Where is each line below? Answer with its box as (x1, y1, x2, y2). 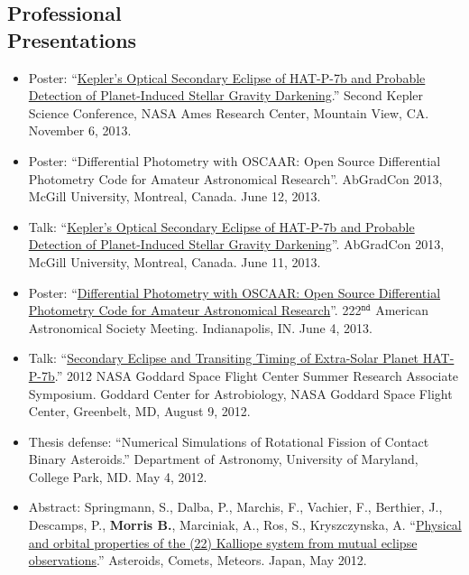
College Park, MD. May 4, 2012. (28, 467, 207, 486)
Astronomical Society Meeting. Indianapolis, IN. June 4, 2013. (28, 318, 372, 337)
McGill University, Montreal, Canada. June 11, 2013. (28, 252, 321, 271)
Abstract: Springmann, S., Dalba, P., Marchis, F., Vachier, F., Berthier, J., (28, 497, 443, 516)
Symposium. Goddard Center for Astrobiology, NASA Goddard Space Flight (28, 384, 453, 403)
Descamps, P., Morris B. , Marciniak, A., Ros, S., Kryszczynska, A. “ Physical (28, 515, 462, 534)
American (375, 301, 428, 320)
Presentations (7, 25, 137, 53)
